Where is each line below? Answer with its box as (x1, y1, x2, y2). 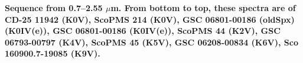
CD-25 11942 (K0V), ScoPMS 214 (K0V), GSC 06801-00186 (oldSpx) (5, 13, 295, 25)
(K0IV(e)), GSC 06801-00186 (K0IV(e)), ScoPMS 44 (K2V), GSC (5, 24, 281, 37)
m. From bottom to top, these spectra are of (110, 2, 296, 13)
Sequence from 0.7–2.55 (5, 2, 103, 13)
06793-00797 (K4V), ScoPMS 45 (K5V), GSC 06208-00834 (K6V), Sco (5, 36, 298, 48)
